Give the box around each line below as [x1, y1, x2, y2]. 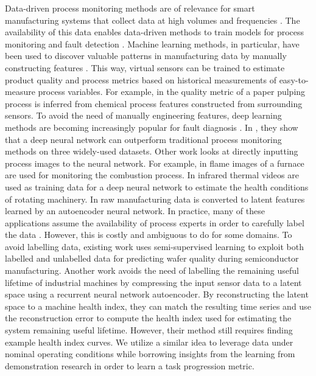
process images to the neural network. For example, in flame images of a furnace [5, 156, 304, 169]
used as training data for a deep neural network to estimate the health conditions [5, 180, 309, 193]
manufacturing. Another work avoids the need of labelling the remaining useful [5, 264, 299, 277]
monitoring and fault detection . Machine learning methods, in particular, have [5, 37, 300, 50]
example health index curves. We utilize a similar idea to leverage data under [5, 335, 293, 348]
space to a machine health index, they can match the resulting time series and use [5, 299, 311, 312]
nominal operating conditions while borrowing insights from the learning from [5, 347, 295, 360]
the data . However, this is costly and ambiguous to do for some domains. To [5, 228, 292, 241]
